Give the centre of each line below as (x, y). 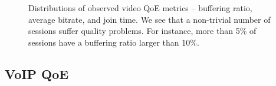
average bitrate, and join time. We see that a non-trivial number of (149, 19)
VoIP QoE (37, 73)
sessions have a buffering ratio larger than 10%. (114, 42)
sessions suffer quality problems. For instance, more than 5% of (142, 31)
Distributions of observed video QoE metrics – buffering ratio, (140, 8)
